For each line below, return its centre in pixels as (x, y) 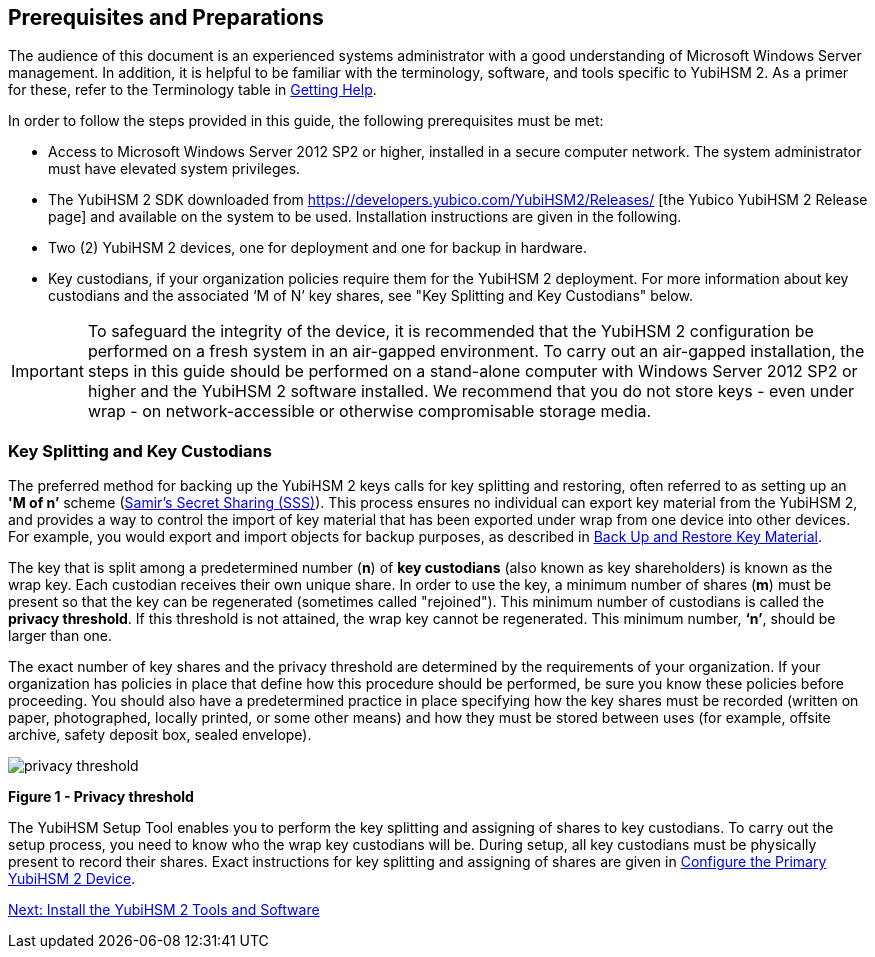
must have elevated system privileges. (174, 169)
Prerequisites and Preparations (166, 17)
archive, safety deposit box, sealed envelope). (160, 735)
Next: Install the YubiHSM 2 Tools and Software (164, 910)
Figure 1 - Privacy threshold (101, 797)
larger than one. (60, 636)
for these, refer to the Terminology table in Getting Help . (192, 90)
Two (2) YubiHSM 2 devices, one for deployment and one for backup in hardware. (318, 248)
